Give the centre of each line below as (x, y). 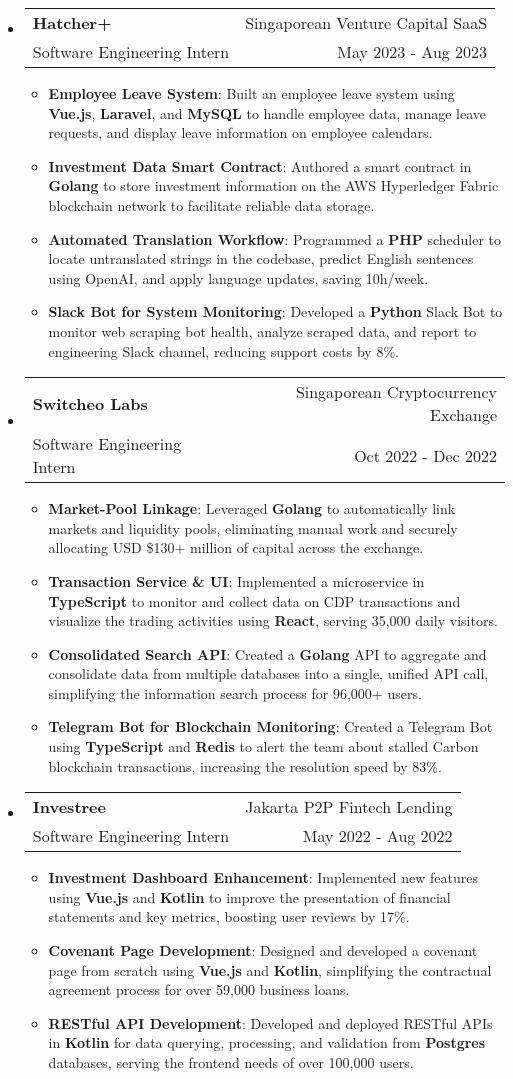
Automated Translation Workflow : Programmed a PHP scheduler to (275, 238)
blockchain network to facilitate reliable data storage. (211, 204)
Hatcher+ (72, 22)
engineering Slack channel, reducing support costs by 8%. (223, 350)
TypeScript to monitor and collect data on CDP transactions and (254, 600)
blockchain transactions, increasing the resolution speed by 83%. (245, 765)
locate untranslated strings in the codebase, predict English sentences (261, 258)
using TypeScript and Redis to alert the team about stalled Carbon (263, 746)
